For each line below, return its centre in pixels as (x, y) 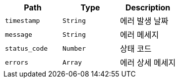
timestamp (23, 20)
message (19, 34)
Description (148, 7)
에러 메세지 (140, 35)
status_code (27, 48)
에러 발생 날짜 (144, 21)
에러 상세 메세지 (148, 63)
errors (17, 62)
